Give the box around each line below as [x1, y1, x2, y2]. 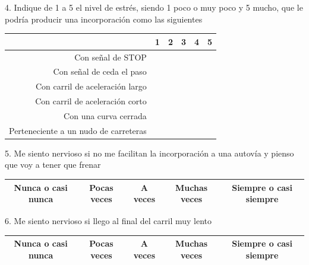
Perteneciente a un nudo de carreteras [9, 124, 147, 136]
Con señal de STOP [74, 50, 147, 63]
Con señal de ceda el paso [53, 65, 147, 78]
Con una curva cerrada [64, 109, 147, 122]
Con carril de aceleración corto [35, 95, 147, 107]
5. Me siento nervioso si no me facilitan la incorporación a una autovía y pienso [5, 146, 294, 159]
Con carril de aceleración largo [35, 80, 147, 92]
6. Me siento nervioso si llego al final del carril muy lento [5, 215, 212, 227]
